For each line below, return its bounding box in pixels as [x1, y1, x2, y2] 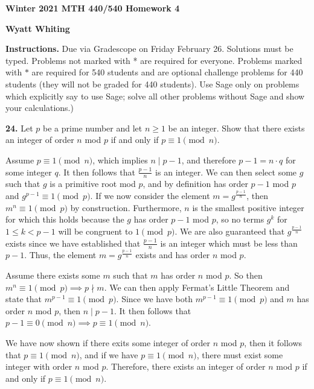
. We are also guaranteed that [175, 224, 285, 237]
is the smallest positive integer [192, 201, 304, 213]
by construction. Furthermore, [70, 201, 182, 213]
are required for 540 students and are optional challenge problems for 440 [31, 66, 303, 78]
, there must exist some [196, 348, 283, 361]
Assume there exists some [5, 269, 100, 282]
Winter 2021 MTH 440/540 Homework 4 [5, 2, 180, 14]
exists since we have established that [5, 236, 141, 249]
